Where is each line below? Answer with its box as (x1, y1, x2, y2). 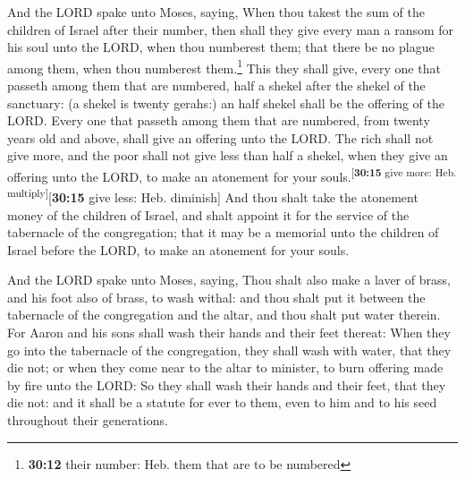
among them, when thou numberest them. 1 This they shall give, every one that (7, 55, 441, 77)
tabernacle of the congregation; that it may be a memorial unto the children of (7, 223, 439, 242)
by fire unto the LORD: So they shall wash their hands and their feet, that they (7, 375, 446, 394)
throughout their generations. (7, 411, 168, 430)
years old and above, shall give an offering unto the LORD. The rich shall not (7, 128, 434, 147)
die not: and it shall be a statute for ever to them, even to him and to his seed (7, 393, 437, 412)
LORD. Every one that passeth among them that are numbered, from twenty (7, 111, 430, 130)
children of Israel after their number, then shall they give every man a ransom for (7, 20, 454, 38)
